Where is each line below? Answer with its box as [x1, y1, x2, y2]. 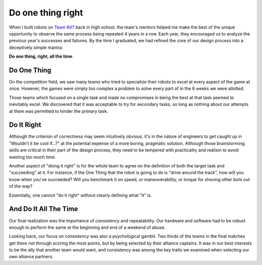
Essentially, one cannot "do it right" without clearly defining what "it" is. [9, 192, 152, 198]
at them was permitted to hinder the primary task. [9, 108, 108, 114]
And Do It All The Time [9, 205, 78, 213]
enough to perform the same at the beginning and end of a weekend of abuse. [9, 224, 166, 230]
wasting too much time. [9, 154, 56, 160]
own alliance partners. [9, 254, 53, 260]
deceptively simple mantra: [9, 44, 63, 50]
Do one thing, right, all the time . [9, 53, 74, 59]
